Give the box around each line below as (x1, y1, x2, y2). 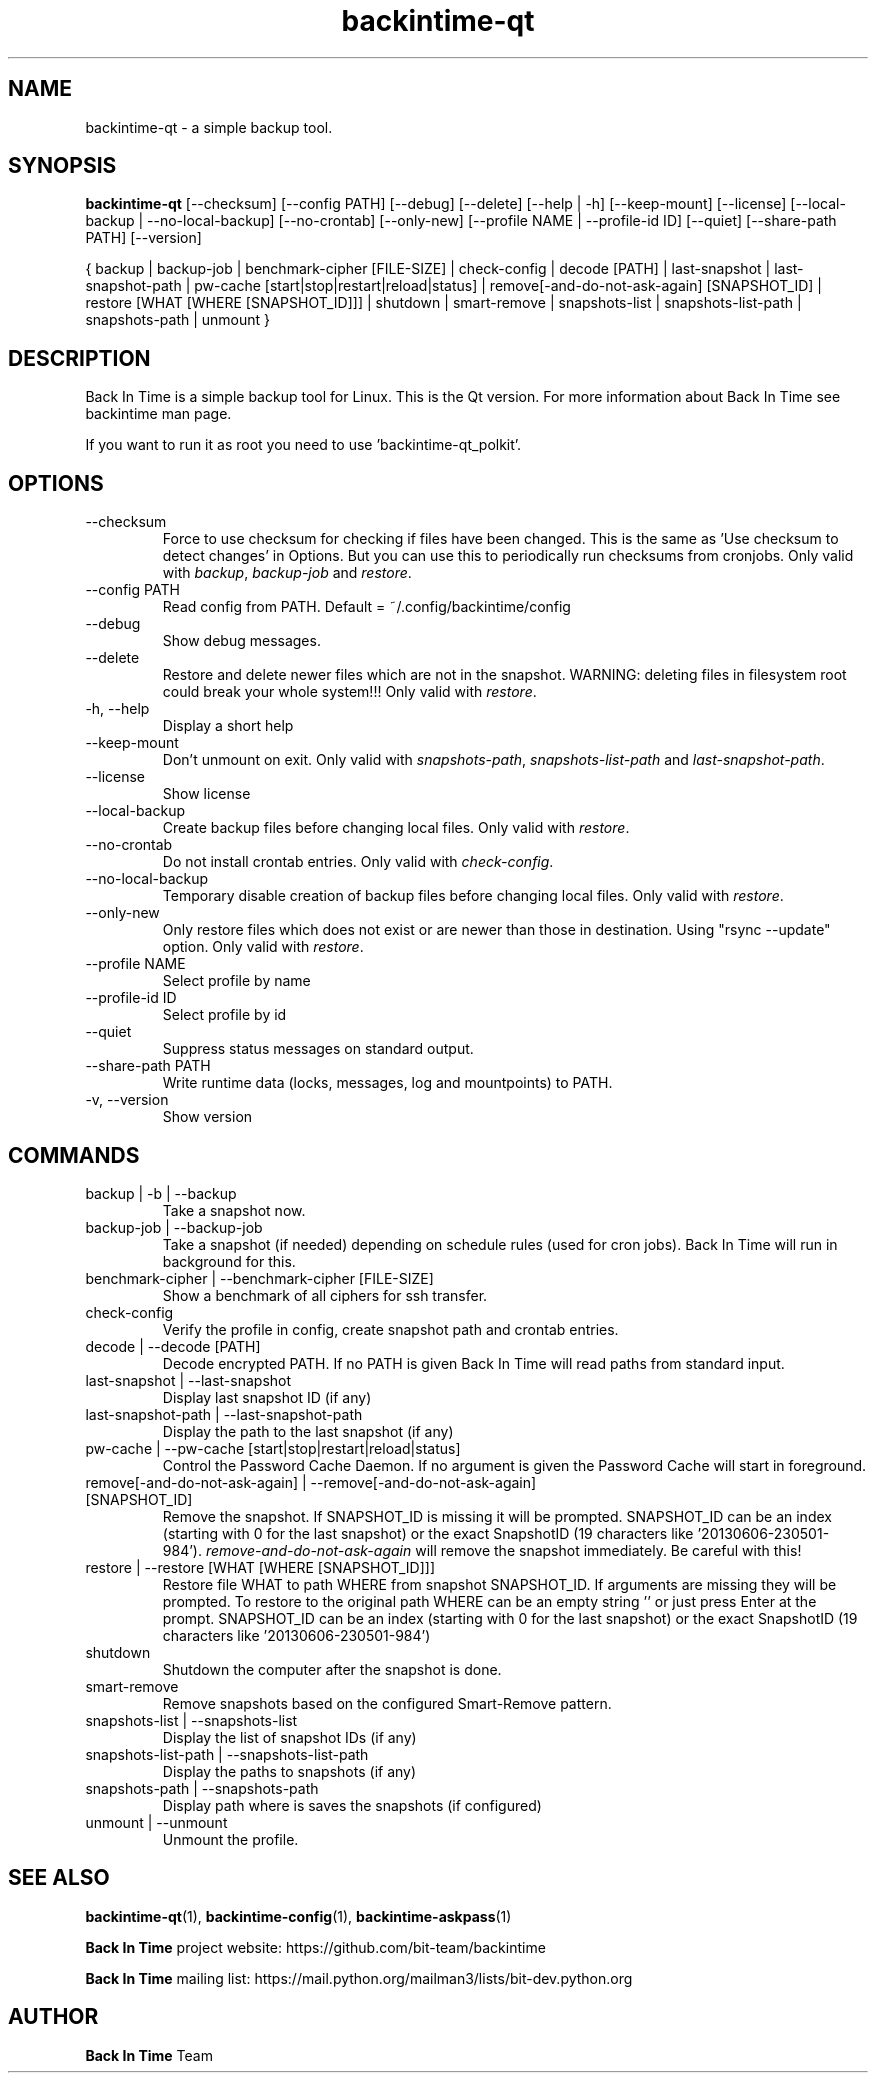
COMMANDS (8, 1142, 140, 1168)
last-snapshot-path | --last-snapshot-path (85, 1405, 363, 1423)
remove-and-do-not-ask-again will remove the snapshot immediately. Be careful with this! (205, 1541, 802, 1559)
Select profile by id (162, 1006, 287, 1024)
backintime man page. (85, 405, 232, 423)
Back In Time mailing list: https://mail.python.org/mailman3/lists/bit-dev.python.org (85, 1969, 633, 1987)
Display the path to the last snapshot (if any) (162, 1422, 454, 1440)
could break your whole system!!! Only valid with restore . (162, 683, 537, 701)
